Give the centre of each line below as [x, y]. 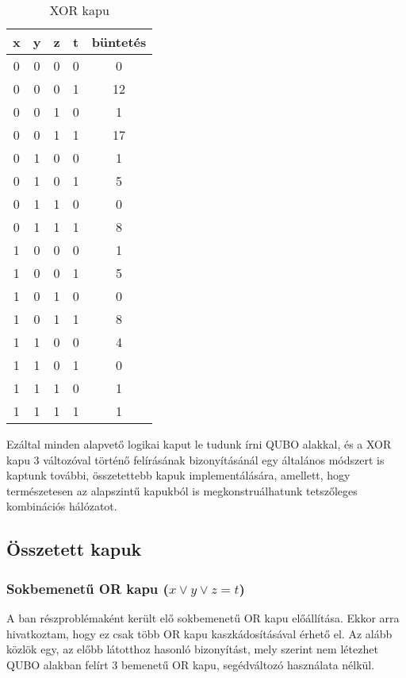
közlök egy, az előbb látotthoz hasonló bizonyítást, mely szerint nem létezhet [192, 649]
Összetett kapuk [74, 549]
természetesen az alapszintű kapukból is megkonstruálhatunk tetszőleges [182, 490]
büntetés [119, 42]
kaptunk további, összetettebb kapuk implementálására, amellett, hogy [178, 475]
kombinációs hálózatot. [62, 506]
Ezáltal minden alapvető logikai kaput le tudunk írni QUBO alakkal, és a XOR [199, 444]
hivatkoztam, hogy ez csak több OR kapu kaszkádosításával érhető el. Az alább [199, 633]
